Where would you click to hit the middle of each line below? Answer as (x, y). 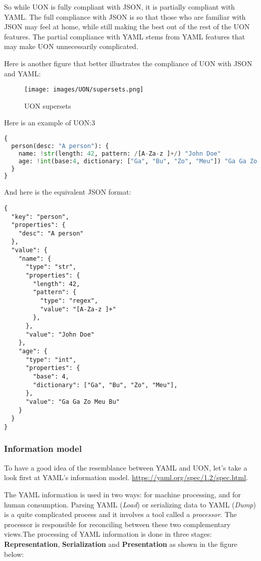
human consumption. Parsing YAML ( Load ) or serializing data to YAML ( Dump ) (130, 504)
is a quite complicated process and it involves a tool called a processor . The (121, 514)
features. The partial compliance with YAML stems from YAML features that (125, 36)
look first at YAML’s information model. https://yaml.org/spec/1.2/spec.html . (126, 477)
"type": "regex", (69, 301)
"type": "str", (51, 267)
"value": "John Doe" (60, 334)
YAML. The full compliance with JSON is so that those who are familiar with (125, 16)
